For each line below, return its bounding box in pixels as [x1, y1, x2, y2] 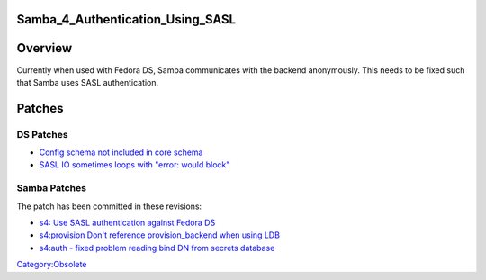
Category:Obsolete [16, 259, 87, 270]
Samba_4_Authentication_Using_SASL [16, 12, 237, 27]
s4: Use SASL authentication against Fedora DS [39, 217, 216, 228]
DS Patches [16, 128, 68, 140]
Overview [16, 41, 73, 56]
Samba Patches [16, 182, 87, 194]
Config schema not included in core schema [39, 147, 203, 158]
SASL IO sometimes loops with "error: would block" [39, 159, 230, 170]
